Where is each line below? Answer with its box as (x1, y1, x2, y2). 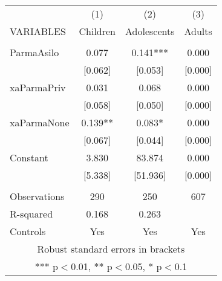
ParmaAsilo (10, 45, 59, 59)
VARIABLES (10, 24, 66, 38)
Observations (10, 189, 65, 203)
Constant (10, 150, 48, 164)
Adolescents (125, 24, 175, 38)
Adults (184, 24, 212, 38)
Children (79, 24, 116, 38)
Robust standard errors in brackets (37, 242, 185, 256)
